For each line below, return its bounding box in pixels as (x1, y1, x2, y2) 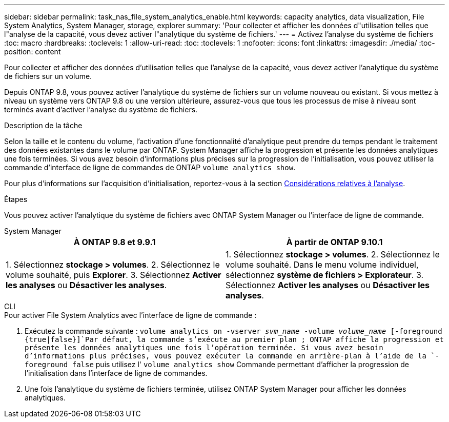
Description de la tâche (4, 121, 83, 130)
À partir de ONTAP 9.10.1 (286, 237, 383, 247)
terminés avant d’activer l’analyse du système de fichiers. (4, 105, 198, 114)
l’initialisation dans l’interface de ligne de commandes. (25, 369, 208, 377)
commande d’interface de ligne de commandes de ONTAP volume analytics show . (4, 163, 296, 172)
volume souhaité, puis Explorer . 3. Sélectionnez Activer (6, 270, 221, 280)
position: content (4, 47, 61, 56)
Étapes (4, 195, 28, 204)
